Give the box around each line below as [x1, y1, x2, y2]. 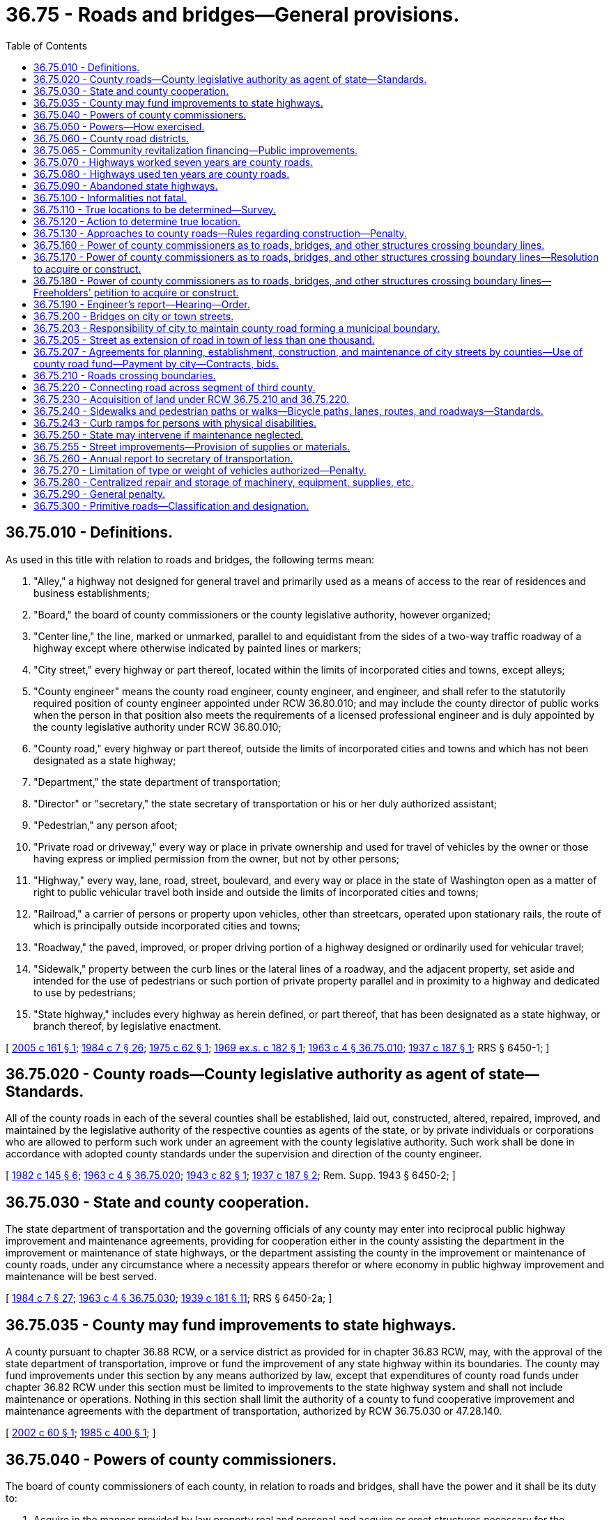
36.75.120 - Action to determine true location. [33, 215, 241, 227]
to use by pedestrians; [33, 986, 136, 998]
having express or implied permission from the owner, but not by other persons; [33, 852, 400, 865]
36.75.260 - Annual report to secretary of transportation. [33, 452, 293, 464]
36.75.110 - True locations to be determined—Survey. [33, 203, 276, 215]
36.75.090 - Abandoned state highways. [33, 179, 218, 192]
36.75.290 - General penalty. [33, 487, 165, 500]
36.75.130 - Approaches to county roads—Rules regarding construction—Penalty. [33, 227, 407, 239]
